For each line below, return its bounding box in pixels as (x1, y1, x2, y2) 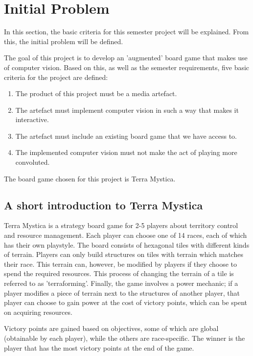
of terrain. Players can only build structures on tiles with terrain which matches (4, 249, 243, 259)
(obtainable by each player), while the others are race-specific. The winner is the (4, 332, 245, 343)
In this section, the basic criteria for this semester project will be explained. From (4, 26, 249, 37)
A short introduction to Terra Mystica (4, 197, 203, 212)
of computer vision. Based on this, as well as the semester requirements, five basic (4, 62, 250, 72)
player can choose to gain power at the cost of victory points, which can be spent (4, 297, 247, 307)
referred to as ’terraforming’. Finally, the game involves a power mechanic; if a (4, 278, 238, 288)
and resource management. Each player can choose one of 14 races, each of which (4, 230, 247, 240)
